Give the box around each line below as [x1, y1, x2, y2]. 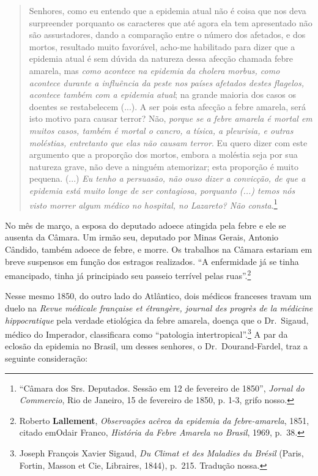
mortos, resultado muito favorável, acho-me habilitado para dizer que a [29, 40, 295, 53]
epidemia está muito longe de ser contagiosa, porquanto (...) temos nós [29, 184, 295, 196]
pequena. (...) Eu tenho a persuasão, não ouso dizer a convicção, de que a [29, 172, 306, 185]
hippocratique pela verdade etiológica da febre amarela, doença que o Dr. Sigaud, [5, 313, 309, 326]
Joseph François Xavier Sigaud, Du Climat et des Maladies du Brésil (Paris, [19, 446, 304, 459]
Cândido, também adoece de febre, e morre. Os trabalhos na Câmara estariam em [5, 242, 312, 255]
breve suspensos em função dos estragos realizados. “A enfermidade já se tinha [5, 255, 299, 267]
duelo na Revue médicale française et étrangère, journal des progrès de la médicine [5, 301, 313, 314]
